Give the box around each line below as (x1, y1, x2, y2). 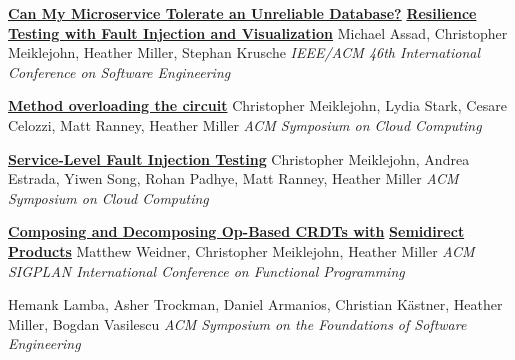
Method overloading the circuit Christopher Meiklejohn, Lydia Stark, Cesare (8, 95, 507, 116)
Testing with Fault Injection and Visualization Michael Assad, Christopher (8, 22, 508, 43)
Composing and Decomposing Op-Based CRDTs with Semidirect (8, 221, 465, 242)
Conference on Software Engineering (8, 61, 231, 82)
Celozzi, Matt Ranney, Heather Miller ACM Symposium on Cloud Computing (8, 114, 482, 135)
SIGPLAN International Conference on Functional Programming (8, 260, 405, 281)
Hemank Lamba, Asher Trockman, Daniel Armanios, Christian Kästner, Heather (8, 294, 503, 315)
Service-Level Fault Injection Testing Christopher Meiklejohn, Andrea (8, 148, 470, 169)
